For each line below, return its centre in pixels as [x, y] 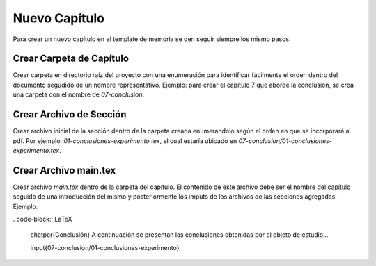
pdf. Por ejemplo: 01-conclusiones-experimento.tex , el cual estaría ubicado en [125, 141]
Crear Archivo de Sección [70, 115]
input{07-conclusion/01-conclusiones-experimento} [105, 247]
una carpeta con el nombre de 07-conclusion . [79, 94]
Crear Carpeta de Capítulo [71, 59]
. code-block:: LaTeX [42, 219]
